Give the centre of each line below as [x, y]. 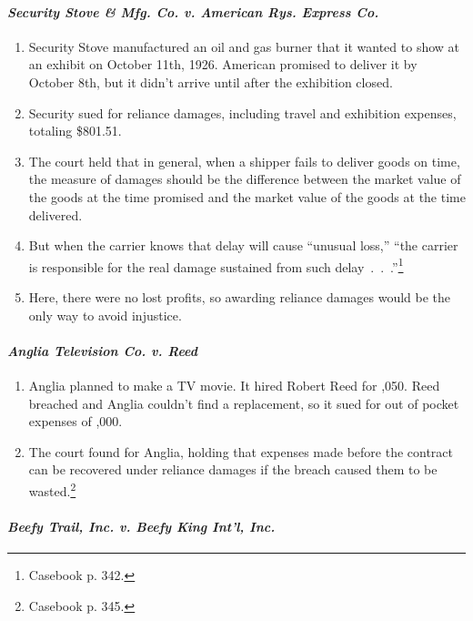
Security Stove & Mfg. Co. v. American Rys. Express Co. [193, 11]
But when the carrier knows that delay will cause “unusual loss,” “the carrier [243, 245]
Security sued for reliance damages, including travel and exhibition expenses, [242, 112]
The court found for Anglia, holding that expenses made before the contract [241, 451]
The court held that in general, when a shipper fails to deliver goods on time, [244, 161]
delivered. [55, 214]
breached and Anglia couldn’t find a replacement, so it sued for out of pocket [244, 403]
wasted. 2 [52, 489]
